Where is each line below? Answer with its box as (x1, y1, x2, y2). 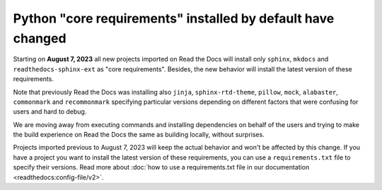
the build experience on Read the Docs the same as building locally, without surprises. (13, 131, 265, 139)
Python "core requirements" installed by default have (13, 11, 335, 26)
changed (13, 30, 66, 46)
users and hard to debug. (13, 107, 87, 116)
